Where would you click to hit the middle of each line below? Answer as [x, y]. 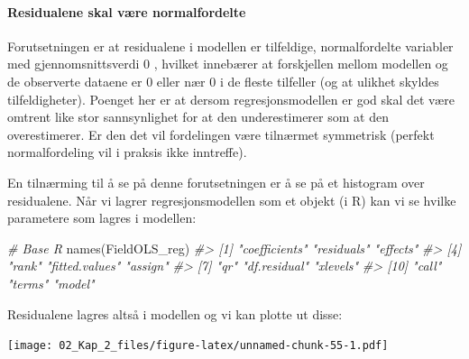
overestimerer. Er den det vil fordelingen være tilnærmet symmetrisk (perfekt [221, 134]
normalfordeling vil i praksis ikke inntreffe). [127, 152]
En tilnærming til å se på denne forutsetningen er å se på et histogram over [216, 182]
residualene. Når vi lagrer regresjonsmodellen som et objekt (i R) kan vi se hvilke [232, 200]
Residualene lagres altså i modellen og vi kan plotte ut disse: [175, 313]
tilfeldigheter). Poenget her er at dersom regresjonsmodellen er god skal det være [231, 99]
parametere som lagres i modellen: [102, 218]
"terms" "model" [51, 283]
